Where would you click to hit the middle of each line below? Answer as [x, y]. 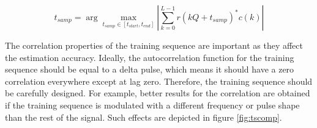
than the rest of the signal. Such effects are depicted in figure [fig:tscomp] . [144, 117]
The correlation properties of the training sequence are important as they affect [154, 45]
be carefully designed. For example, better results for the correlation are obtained [158, 93]
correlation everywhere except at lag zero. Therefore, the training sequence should [159, 81]
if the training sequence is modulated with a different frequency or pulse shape [152, 105]
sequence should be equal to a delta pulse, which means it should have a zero [150, 69]
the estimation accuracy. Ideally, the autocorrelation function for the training [150, 57]
